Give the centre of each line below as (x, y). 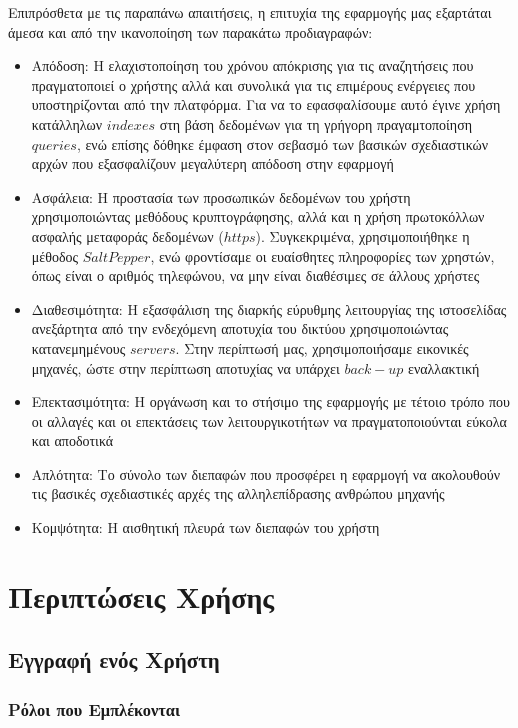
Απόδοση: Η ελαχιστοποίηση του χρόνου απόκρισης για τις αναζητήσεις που (252, 65)
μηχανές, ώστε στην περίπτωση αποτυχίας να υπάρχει (185, 367)
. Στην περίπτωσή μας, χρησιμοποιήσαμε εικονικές (322, 347)
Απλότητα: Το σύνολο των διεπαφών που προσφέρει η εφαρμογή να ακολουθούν (265, 473)
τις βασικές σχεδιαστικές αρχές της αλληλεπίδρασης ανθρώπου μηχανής (238, 493)
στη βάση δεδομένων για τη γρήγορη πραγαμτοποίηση (316, 123)
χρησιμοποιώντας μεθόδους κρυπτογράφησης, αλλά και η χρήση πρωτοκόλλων (258, 216)
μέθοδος (55, 255)
